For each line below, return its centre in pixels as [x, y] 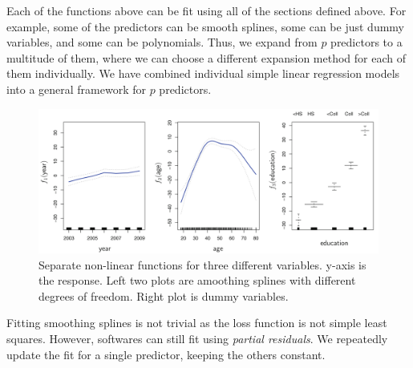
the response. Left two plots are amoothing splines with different [197, 280]
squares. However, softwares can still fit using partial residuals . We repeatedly [197, 339]
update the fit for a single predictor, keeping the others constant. [166, 354]
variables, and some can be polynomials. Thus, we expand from [162, 42]
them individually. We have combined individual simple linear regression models [203, 73]
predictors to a [366, 42]
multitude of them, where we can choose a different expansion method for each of [206, 57]
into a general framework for [76, 89]
